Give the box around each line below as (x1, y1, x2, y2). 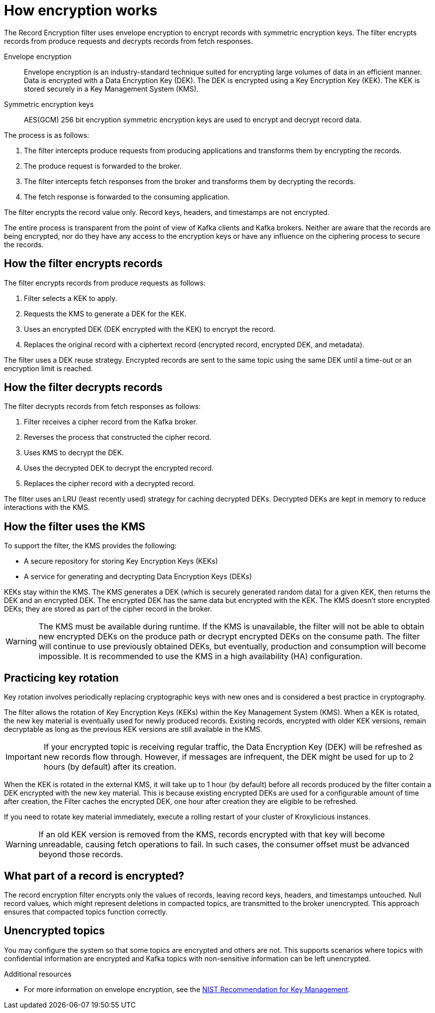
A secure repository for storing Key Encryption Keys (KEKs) (24, 557, 218, 566)
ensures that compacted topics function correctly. (4, 907, 168, 916)
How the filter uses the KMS (4, 520, 145, 533)
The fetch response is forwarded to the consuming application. (24, 192, 230, 201)
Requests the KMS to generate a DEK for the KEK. (24, 309, 186, 318)
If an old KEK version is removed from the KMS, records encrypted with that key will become (38, 829, 385, 840)
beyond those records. (38, 849, 123, 860)
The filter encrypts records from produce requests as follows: (4, 278, 206, 287)
